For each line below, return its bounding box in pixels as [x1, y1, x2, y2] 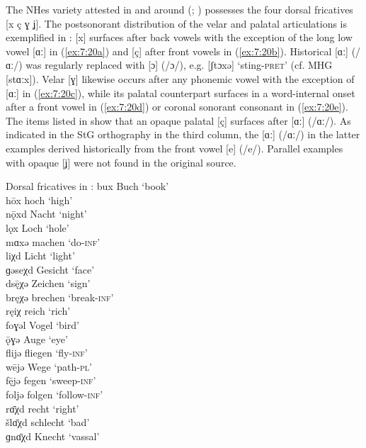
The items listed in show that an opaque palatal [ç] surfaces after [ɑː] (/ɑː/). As [6, 113, 351, 128]
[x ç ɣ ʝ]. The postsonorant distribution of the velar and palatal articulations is [6, 16, 348, 30]
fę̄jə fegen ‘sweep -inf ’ [6, 373, 96, 388]
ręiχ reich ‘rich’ [6, 303, 71, 318]
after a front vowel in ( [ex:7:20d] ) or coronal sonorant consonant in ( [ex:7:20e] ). [6, 99, 348, 114]
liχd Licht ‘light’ [6, 248, 75, 263]
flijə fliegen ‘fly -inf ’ [6, 345, 88, 360]
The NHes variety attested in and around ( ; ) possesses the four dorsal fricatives [6, 2, 353, 16]
